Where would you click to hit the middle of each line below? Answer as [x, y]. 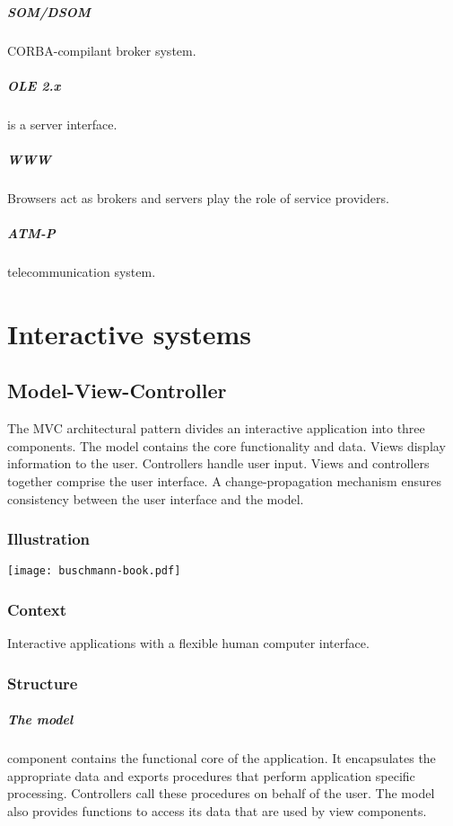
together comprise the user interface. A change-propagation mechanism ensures [224, 480]
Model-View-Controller [117, 391]
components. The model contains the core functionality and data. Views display [226, 445]
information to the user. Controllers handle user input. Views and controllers [218, 463]
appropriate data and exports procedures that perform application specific [211, 775]
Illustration [49, 539]
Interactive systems [129, 333]
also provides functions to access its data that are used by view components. [217, 811]
